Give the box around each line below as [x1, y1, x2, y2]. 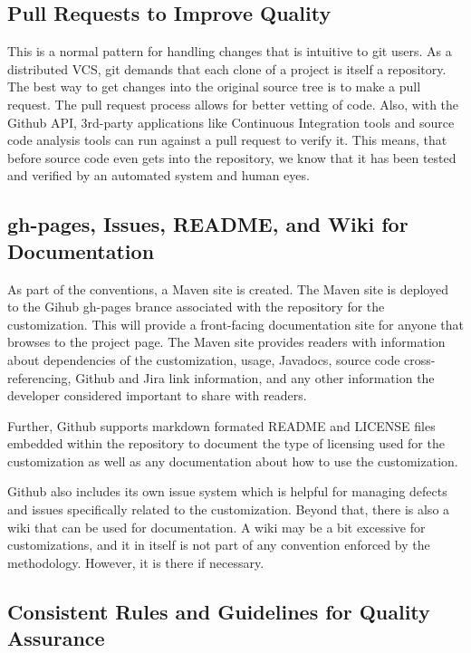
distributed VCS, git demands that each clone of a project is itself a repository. [7, 59, 447, 78]
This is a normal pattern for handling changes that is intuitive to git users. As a [7, 42, 452, 61]
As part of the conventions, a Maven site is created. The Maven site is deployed [7, 279, 448, 298]
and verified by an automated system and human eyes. [7, 166, 310, 185]
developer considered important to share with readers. [7, 386, 307, 405]
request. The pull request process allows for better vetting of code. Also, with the [7, 94, 459, 113]
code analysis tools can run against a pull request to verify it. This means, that [7, 130, 447, 149]
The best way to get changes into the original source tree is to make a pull [7, 77, 421, 96]
